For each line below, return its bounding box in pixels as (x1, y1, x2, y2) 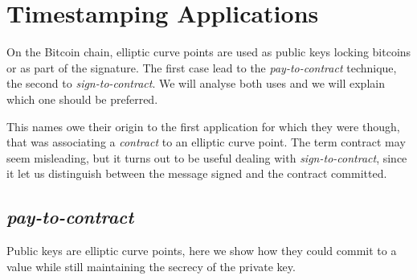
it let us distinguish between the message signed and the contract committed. (6, 165, 387, 182)
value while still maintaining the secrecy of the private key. (6, 257, 296, 274)
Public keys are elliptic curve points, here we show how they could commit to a (6, 242, 397, 259)
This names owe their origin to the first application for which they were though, (6, 117, 400, 134)
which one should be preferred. (6, 90, 158, 107)
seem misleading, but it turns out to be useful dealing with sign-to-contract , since (6, 149, 407, 166)
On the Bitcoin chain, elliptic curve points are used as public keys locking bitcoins (6, 43, 411, 60)
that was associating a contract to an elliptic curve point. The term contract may (6, 134, 406, 150)
